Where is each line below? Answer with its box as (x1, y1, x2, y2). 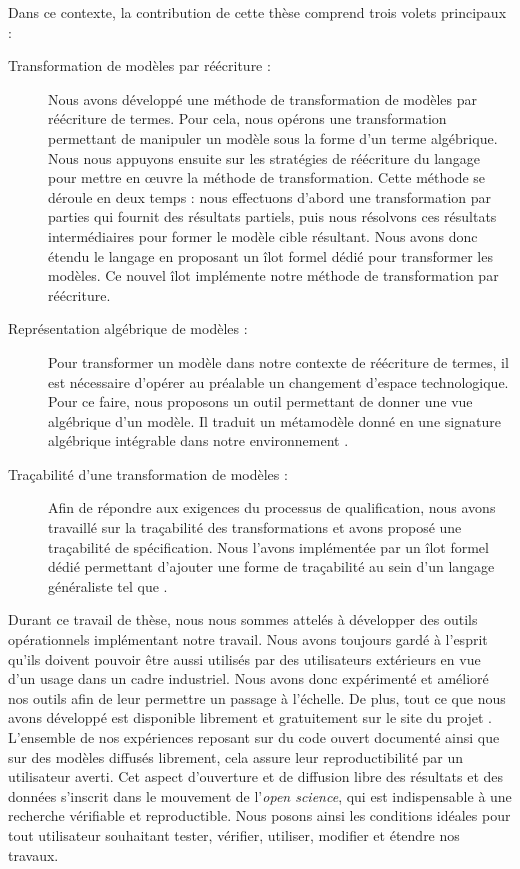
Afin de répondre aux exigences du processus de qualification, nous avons (48, 497, 496, 518)
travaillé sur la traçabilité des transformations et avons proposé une (48, 517, 462, 538)
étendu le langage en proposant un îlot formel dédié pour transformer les (48, 245, 493, 266)
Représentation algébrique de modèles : (8, 318, 248, 339)
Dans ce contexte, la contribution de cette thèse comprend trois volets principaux (8, 2, 507, 22)
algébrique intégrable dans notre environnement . (48, 430, 349, 451)
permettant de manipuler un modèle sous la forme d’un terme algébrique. (48, 127, 498, 148)
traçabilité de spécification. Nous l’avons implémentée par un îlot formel (48, 536, 489, 557)
